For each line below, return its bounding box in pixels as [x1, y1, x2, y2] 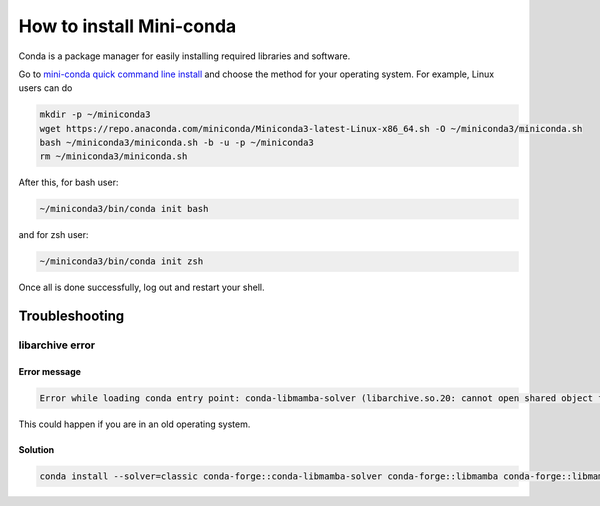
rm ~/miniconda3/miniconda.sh [39, 151, 188, 162]
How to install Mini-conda [18, 15, 237, 37]
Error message [18, 365, 82, 377]
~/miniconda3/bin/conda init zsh [39, 256, 204, 267]
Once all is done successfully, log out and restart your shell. [18, 281, 265, 294]
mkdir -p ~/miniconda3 [39, 109, 151, 120]
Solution [18, 443, 55, 455]
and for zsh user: [18, 229, 89, 241]
